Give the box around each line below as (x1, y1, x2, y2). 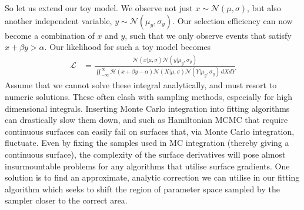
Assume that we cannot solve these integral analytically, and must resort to (5, 79, 277, 91)
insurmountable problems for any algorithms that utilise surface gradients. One (5, 159, 290, 172)
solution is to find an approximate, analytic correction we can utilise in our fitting (5, 171, 300, 184)
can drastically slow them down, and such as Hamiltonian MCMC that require (5, 114, 288, 126)
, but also (247, 2, 281, 14)
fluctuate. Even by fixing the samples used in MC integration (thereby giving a (5, 136, 289, 149)
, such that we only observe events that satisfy (125, 29, 292, 41)
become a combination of (5, 29, 95, 41)
